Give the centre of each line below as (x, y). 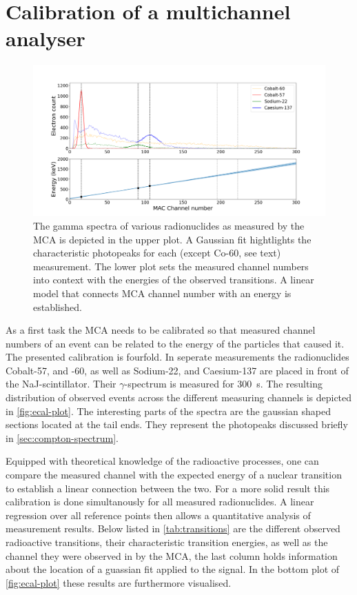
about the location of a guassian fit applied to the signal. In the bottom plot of (173, 569)
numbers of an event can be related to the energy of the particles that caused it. (175, 343)
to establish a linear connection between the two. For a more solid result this (168, 488)
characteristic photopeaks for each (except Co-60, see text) (157, 253)
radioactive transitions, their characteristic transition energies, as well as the (167, 542)
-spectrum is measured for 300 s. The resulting (224, 384)
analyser (45, 38)
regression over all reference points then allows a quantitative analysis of (158, 515)
